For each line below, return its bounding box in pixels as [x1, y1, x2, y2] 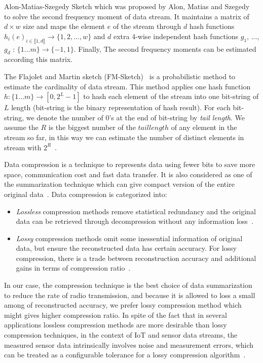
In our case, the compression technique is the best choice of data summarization [4, 280, 252, 290]
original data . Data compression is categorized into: [4, 188, 167, 199]
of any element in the [171, 122, 237, 133]
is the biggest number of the [48, 122, 136, 133]
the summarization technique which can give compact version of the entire [4, 179, 235, 189]
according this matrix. [4, 54, 73, 64]
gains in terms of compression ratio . [16, 262, 131, 273]
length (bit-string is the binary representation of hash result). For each [11, 102, 231, 113]
